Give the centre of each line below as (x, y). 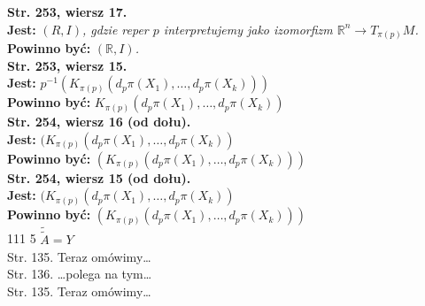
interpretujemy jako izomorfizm (248, 29)
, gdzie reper (115, 29)
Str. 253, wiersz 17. (67, 11)
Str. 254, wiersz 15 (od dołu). (99, 177)
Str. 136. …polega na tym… (80, 274)
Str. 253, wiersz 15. (67, 65)
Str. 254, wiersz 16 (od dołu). (99, 122)
